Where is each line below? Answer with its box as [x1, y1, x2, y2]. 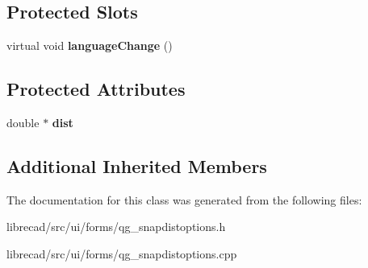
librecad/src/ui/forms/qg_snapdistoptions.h [6, 218, 226, 235]
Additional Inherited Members [6, 153, 267, 178]
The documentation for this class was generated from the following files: [6, 191, 362, 208]
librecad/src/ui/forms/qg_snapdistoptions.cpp [6, 245, 237, 262]
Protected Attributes [6, 76, 186, 101]
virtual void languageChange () [6, 37, 173, 54]
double [6, 114, 40, 130]
